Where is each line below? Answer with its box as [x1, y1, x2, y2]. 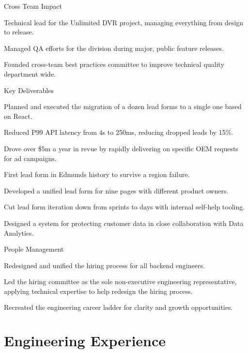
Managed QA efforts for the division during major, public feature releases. [4, 43, 224, 53]
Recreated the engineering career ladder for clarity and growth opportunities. [4, 302, 233, 312]
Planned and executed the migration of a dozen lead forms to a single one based [4, 101, 242, 112]
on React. [4, 111, 32, 121]
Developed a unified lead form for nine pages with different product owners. [4, 185, 229, 195]
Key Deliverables [4, 85, 54, 95]
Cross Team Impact [4, 1, 62, 11]
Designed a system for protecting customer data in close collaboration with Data [4, 218, 244, 228]
